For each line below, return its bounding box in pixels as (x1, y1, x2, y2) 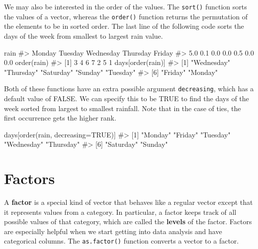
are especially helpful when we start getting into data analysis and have (4, 226, 222, 236)
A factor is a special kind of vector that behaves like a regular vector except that (4, 197, 253, 207)
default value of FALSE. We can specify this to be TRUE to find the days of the (4, 93, 249, 103)
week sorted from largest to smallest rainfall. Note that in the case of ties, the (4, 103, 241, 113)
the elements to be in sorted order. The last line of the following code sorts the (4, 21, 244, 31)
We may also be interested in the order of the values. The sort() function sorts (4, 1, 247, 11)
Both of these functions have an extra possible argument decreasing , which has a (4, 83, 254, 94)
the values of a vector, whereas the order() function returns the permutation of (4, 11, 248, 21)
